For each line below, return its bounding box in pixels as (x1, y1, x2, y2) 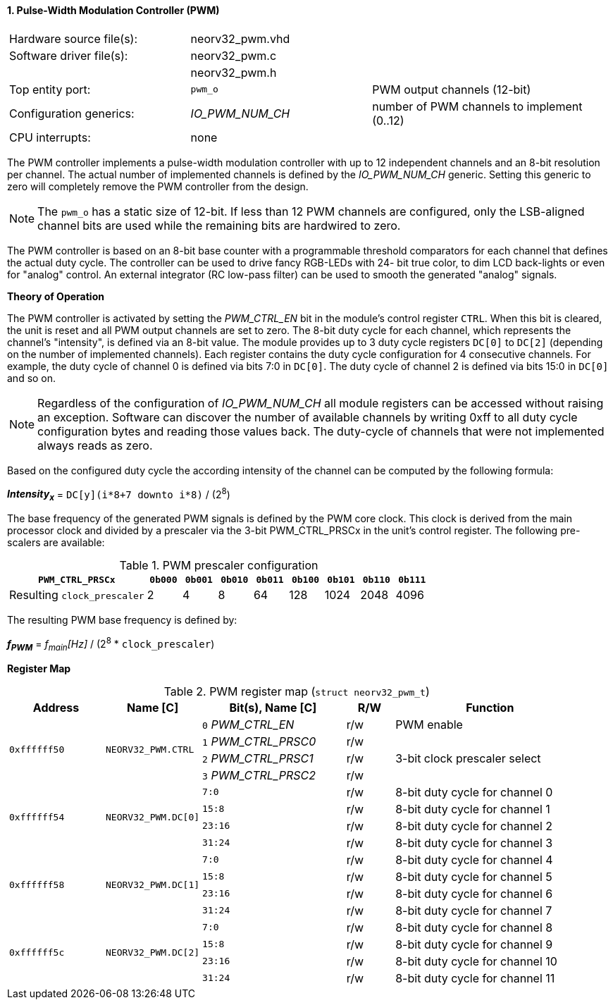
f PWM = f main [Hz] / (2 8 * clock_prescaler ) (7, 636, 215, 653)
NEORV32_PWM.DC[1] (106, 880, 200, 891)
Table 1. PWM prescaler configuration (119, 558, 318, 573)
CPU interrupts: (9, 130, 91, 144)
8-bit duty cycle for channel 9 (395, 937, 553, 951)
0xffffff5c (9, 947, 65, 958)
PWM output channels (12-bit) (372, 82, 531, 97)
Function (466, 700, 514, 715)
